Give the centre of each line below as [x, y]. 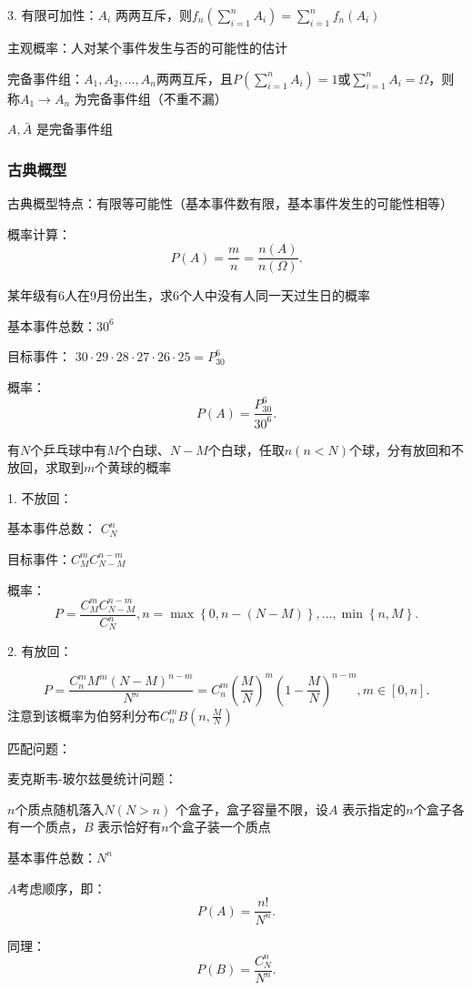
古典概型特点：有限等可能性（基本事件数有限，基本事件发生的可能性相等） [230, 203]
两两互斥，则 [153, 15]
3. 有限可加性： [53, 15]
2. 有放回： [40, 651]
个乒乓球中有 [69, 449]
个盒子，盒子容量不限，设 [252, 808]
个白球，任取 [246, 449]
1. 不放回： [40, 497]
